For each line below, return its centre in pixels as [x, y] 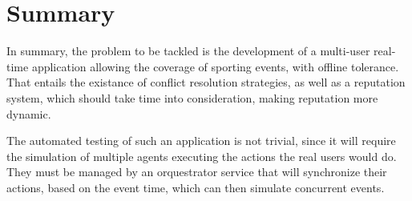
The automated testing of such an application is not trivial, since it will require [201, 141]
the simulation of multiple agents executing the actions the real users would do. [202, 156]
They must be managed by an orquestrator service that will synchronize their [197, 172]
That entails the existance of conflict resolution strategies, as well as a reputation [206, 82]
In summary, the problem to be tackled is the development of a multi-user [188, 51]
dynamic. [29, 113]
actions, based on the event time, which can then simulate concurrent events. [196, 187]
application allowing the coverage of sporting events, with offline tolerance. [215, 66]
